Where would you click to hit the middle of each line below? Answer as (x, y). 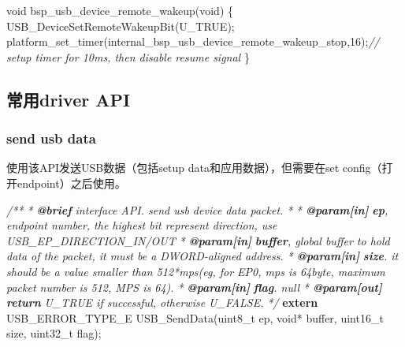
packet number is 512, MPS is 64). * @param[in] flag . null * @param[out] (194, 287)
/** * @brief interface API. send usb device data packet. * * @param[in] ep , (197, 209)
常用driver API (69, 99)
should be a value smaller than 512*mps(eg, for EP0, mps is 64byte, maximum (196, 271)
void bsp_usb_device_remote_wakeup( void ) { (120, 10)
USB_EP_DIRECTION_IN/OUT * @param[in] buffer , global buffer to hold (198, 240)
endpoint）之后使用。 (71, 183)
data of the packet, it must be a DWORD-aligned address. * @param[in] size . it (202, 256)
